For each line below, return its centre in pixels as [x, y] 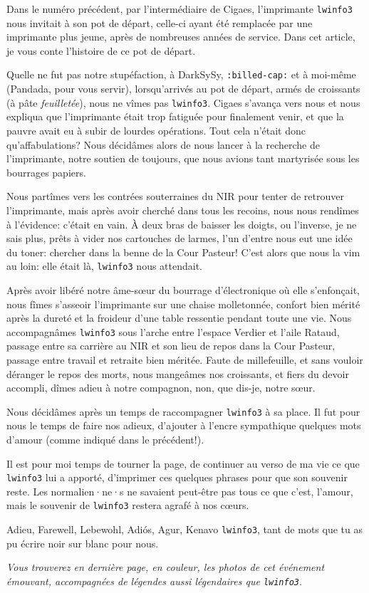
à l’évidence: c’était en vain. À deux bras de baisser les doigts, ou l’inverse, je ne [182, 224]
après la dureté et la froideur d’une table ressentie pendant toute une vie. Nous [179, 318]
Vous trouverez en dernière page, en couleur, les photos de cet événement [166, 567]
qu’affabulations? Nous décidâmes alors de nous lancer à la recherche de [163, 144]
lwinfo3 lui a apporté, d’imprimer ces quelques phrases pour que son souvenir [177, 477]
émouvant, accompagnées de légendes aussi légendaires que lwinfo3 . [154, 581]
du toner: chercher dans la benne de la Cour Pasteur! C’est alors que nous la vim [183, 252]
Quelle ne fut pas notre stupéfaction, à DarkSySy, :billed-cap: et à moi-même [181, 74]
